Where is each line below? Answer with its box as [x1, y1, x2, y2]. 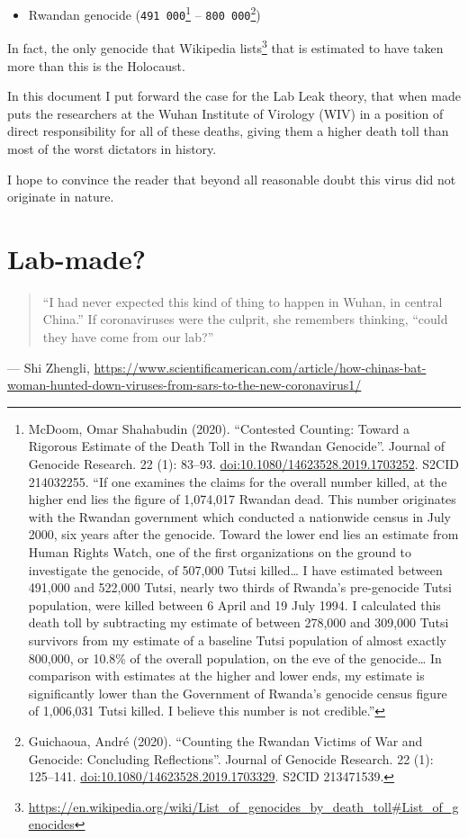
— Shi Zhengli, [7, 357, 90, 376]
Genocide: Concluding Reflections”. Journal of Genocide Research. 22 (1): [28, 749, 434, 768]
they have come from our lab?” [42, 328, 214, 347]
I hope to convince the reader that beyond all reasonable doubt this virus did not [7, 169, 456, 188]
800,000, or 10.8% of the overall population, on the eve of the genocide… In [28, 648, 442, 667]
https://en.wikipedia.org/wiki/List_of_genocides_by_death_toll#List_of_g [28, 797, 459, 815]
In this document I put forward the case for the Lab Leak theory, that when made [7, 86, 461, 105]
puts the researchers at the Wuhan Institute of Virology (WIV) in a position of [7, 104, 444, 122]
